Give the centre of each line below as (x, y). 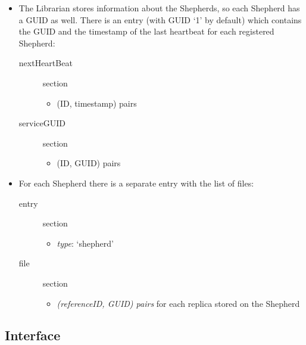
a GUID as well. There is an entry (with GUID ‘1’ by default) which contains (160, 19)
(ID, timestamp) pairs (97, 103)
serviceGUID (42, 123)
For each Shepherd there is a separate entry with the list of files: (136, 183)
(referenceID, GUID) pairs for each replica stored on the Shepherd (178, 303)
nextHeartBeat (46, 63)
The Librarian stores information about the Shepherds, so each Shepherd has (159, 8)
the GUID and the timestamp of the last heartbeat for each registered (146, 31)
